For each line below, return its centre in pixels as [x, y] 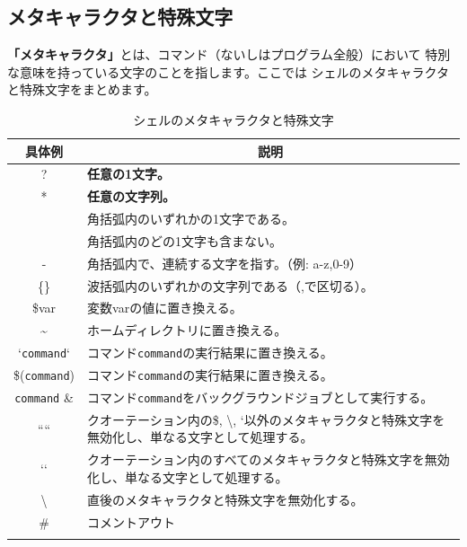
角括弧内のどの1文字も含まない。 [185, 240]
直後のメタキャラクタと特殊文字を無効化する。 [225, 499]
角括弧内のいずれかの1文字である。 [191, 219]
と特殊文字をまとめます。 [82, 89]
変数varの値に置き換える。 [165, 308]
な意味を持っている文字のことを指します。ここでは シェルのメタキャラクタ [228, 71]
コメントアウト [132, 521]
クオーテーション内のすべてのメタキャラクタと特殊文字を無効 [269, 459]
